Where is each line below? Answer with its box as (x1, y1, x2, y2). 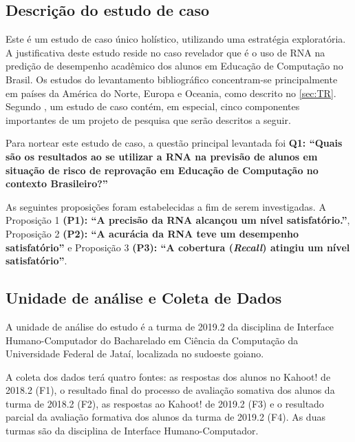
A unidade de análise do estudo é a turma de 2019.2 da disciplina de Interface (6, 319, 334, 333)
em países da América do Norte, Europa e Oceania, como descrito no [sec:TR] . (6, 85, 336, 100)
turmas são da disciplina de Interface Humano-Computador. (6, 423, 259, 438)
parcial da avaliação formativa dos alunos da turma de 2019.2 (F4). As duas (6, 410, 325, 424)
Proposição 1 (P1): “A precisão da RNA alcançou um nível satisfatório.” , (6, 213, 350, 227)
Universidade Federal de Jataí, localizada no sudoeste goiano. (6, 346, 264, 361)
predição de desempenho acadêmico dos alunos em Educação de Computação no (6, 59, 343, 73)
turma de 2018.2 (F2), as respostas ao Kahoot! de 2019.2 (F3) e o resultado (6, 396, 324, 410)
